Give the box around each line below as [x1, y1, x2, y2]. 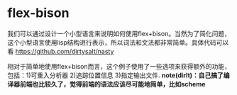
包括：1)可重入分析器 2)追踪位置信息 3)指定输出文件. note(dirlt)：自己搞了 [7, 71, 224, 79]
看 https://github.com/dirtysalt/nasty [7, 47, 114, 55]
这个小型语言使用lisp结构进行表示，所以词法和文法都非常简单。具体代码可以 [7, 38, 229, 47]
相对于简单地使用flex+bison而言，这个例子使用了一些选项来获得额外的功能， [7, 62, 231, 70]
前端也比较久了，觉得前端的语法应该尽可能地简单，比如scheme [19, 79, 206, 88]
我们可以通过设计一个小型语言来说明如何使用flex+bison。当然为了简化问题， [7, 29, 231, 38]
